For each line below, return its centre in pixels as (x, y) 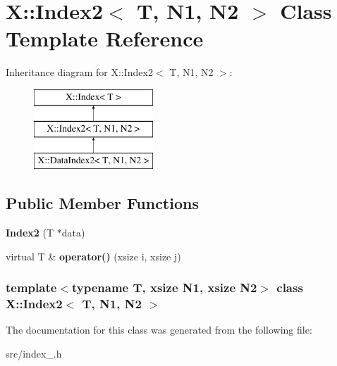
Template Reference (105, 38)
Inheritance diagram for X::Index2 (79, 72)
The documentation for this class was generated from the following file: (159, 330)
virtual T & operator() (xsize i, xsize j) (93, 256)
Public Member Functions (102, 203)
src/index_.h (34, 353)
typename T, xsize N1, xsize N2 (164, 288)
